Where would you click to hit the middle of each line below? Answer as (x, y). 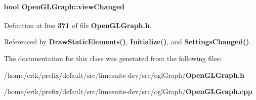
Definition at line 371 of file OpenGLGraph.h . (78, 25)
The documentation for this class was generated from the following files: (113, 58)
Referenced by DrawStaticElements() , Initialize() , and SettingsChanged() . (128, 42)
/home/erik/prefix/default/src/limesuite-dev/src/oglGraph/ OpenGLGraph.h (124, 75)
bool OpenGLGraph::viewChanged (64, 6)
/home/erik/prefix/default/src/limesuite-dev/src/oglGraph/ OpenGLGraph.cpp (128, 91)
